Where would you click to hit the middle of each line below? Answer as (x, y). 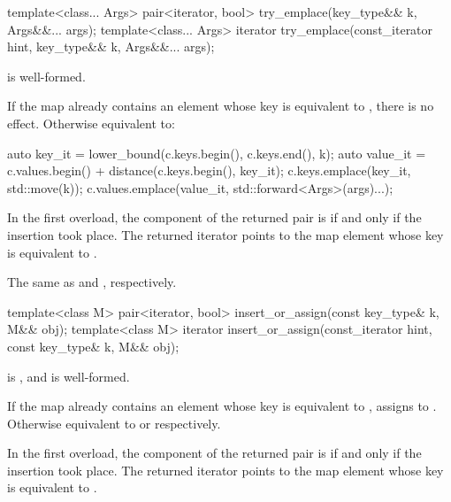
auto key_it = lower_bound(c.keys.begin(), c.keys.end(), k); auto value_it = (217, 153)
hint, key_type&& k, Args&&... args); (111, 46)
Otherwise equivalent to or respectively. (114, 423)
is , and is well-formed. (69, 376)
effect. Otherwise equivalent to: (91, 123)
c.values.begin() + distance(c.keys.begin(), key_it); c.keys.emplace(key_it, (209, 170)
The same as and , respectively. (92, 282)
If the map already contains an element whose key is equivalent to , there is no (221, 106)
